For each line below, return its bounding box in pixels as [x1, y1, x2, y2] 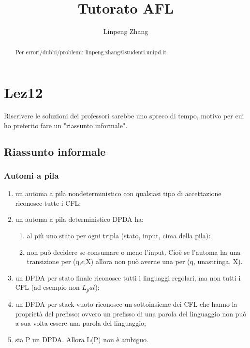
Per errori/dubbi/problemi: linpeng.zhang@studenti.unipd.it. [15, 48, 168, 56]
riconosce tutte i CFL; [15, 198, 81, 208]
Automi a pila [4, 169, 59, 181]
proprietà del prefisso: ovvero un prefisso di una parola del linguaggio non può [15, 308, 247, 318]
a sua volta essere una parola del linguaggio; [15, 318, 146, 328]
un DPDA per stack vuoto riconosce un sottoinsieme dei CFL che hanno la [15, 298, 237, 309]
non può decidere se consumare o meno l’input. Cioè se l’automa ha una [27, 247, 241, 257]
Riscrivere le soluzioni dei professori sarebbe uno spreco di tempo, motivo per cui [4, 111, 244, 121]
